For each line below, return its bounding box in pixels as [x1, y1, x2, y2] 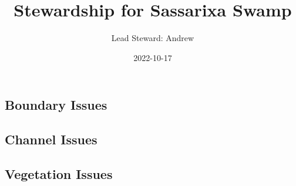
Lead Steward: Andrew [111, 32, 194, 44]
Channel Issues [5, 130, 97, 148]
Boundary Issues [5, 96, 107, 114]
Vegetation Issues [5, 164, 113, 182]
